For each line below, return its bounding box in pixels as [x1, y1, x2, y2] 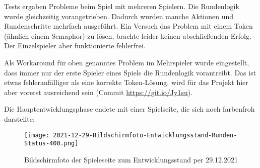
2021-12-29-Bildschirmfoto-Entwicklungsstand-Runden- [53, 131, 237, 139]
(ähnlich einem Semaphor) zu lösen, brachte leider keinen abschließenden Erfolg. [4, 30, 251, 41]
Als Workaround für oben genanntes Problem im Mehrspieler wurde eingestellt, [4, 57, 249, 67]
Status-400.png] [24, 140, 79, 147]
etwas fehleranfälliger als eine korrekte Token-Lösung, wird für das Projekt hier [4, 77, 248, 88]
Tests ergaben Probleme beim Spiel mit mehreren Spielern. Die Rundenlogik [4, 1, 239, 11]
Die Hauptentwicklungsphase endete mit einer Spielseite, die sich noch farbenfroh [4, 104, 255, 114]
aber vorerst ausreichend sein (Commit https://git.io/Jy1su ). [4, 87, 193, 97]
